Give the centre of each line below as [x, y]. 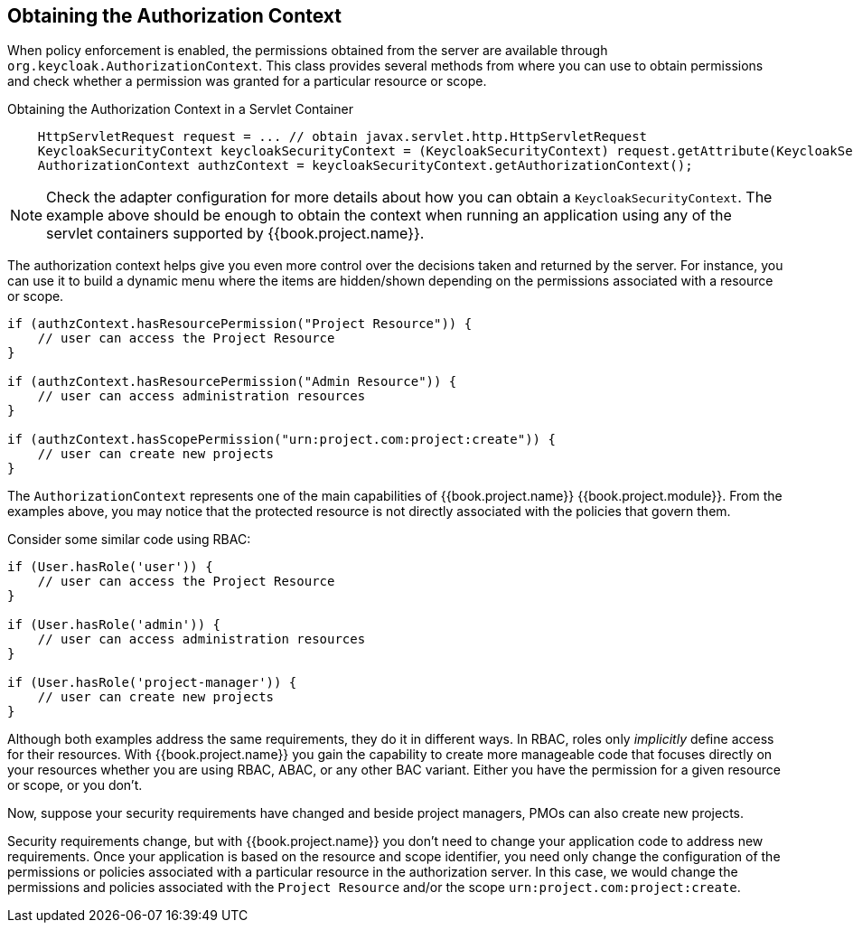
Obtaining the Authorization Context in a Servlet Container [180, 109]
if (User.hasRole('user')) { [110, 567]
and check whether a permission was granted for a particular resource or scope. [247, 81]
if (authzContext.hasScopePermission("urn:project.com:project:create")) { [281, 440]
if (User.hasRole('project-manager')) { [152, 683]
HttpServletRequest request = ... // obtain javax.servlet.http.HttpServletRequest [342, 137]
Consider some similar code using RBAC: [129, 540]
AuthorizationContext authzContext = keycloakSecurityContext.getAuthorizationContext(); [365, 166]
